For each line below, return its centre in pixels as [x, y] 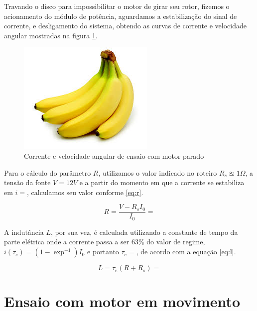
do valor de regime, [176, 242]
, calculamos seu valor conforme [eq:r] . [85, 192]
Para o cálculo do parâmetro [48, 172]
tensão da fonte [27, 182]
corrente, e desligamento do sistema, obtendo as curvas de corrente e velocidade [126, 26]
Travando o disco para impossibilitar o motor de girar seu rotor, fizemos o [117, 6]
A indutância [24, 232]
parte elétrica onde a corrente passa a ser [67, 242]
